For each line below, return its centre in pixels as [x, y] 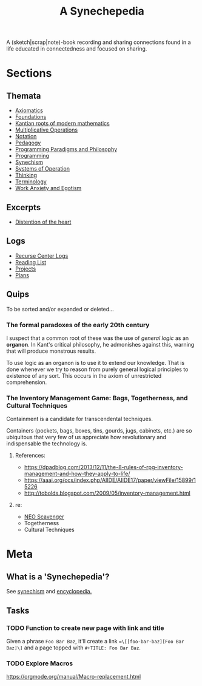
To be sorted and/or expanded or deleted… [60, 309]
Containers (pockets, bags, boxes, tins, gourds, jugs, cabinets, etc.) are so [99, 431]
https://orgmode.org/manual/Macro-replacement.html [74, 677]
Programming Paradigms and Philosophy [66, 149]
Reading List [31, 262]
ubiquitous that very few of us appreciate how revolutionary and [86, 437]
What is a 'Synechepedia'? [58, 577]
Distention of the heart [43, 222]
